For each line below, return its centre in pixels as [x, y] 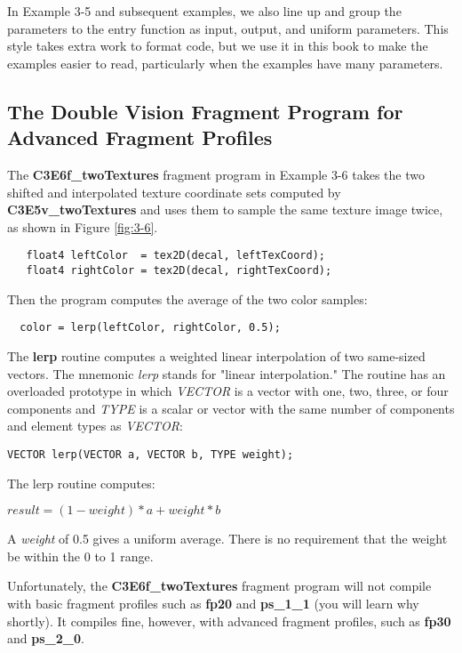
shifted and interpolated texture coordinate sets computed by [174, 192]
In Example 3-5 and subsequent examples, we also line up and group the [204, 11]
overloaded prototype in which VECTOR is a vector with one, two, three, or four [228, 391]
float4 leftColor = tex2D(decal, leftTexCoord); [175, 256]
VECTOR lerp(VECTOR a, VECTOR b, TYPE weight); [151, 454]
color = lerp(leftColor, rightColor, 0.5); [150, 328]
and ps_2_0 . [46, 638]
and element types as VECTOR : [95, 426]
